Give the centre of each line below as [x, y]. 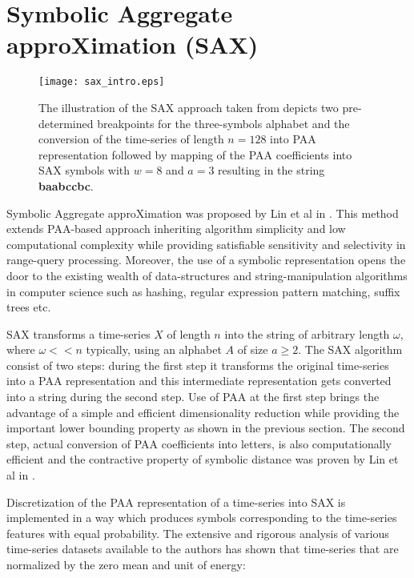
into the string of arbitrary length [307, 333]
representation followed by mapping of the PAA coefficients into [195, 154]
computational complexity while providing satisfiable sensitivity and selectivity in [206, 244]
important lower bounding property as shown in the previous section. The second [206, 428]
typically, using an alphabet [154, 349]
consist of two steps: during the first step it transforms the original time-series [198, 365]
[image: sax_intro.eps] [102, 82]
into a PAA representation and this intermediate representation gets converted [199, 381]
